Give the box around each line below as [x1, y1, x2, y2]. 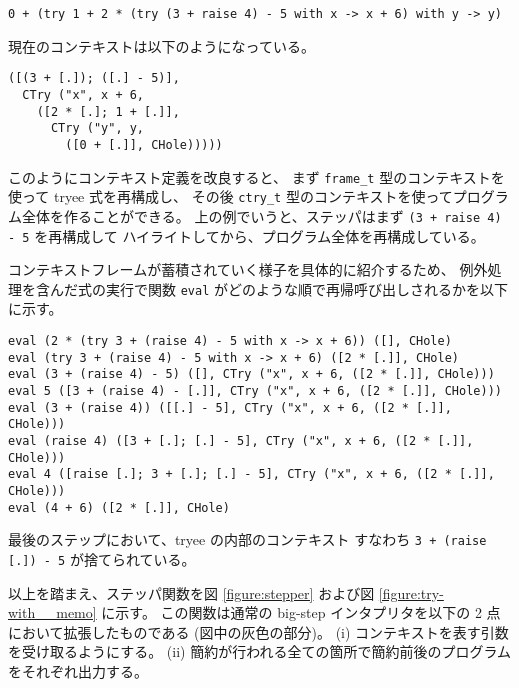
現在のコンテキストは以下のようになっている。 [8, 35, 315, 56]
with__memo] [8, 602, 97, 623]
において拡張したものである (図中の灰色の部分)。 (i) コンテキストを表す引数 [8, 621, 509, 642]
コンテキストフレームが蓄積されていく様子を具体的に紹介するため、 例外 [8, 259, 488, 280]
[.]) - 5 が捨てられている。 [8, 548, 196, 569]
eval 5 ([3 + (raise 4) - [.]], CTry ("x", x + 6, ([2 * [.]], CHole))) [8, 383, 502, 398]
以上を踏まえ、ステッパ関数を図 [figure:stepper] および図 [8, 582, 375, 603]
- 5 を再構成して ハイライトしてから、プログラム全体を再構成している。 [8, 225, 485, 246]
